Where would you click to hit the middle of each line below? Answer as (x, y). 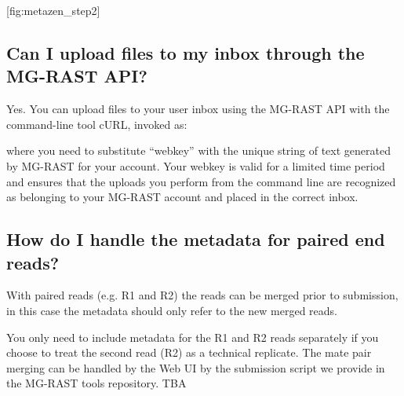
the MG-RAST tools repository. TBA (96, 383)
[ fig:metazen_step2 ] (53, 10)
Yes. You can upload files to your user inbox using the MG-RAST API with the (198, 109)
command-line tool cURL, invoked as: (97, 124)
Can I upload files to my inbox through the (186, 52)
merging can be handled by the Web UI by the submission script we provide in (196, 367)
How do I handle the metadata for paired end (196, 239)
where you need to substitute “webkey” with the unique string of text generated (198, 150)
